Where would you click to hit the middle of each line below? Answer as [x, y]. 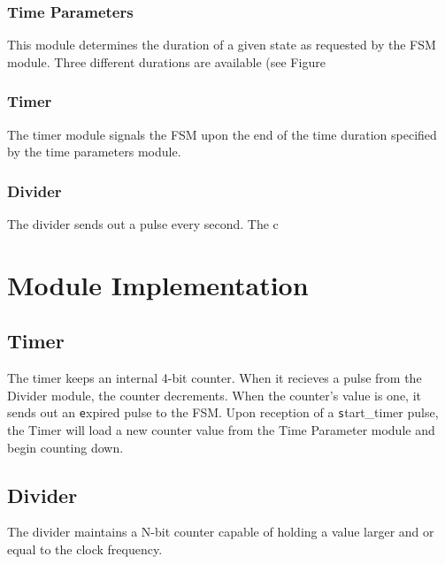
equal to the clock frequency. [85, 549]
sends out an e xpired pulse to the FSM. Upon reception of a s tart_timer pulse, [223, 412]
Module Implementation [158, 284]
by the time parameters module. [94, 152]
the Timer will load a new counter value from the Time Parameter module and [221, 430]
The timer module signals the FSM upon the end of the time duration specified [222, 134]
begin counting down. [65, 447]
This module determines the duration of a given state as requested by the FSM [222, 45]
